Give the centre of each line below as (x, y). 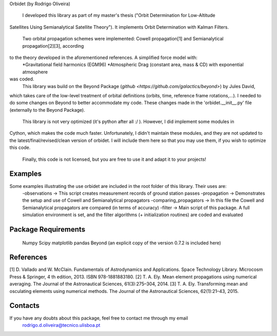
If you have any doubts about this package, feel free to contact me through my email (99, 318)
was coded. (22, 79)
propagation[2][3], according (53, 46)
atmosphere (35, 72)
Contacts (25, 306)
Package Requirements (47, 229)
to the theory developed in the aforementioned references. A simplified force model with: (103, 57)
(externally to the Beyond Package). (47, 110)
